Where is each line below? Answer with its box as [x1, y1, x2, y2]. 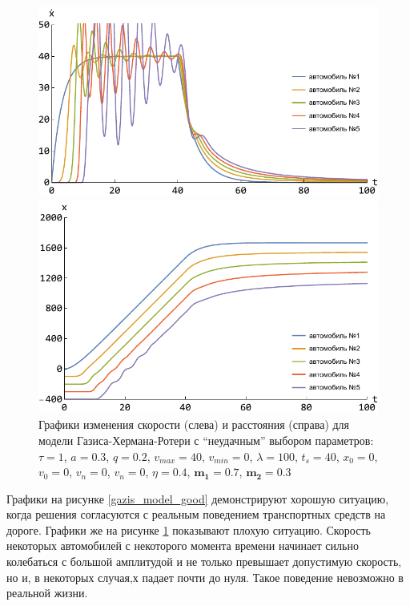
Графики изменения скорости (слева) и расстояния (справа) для [38, 416, 350, 433]
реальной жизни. [6, 584, 88, 601]
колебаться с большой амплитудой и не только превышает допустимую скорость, [6, 553, 402, 570]
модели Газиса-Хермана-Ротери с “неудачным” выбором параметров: [38, 431, 374, 448]
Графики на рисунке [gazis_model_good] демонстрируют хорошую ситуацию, [6, 490, 389, 507]
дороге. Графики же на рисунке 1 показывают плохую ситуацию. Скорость [6, 521, 371, 538]
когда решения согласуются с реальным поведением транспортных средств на [6, 506, 386, 523]
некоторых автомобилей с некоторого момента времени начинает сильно [6, 537, 359, 554]
